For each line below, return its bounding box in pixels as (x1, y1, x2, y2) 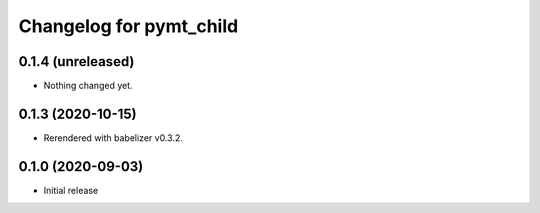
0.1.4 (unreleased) (18, 53, 135, 70)
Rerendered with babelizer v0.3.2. (43, 131, 184, 144)
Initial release (43, 184, 99, 196)
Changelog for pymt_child (18, 15, 239, 37)
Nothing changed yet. (43, 80, 134, 92)
